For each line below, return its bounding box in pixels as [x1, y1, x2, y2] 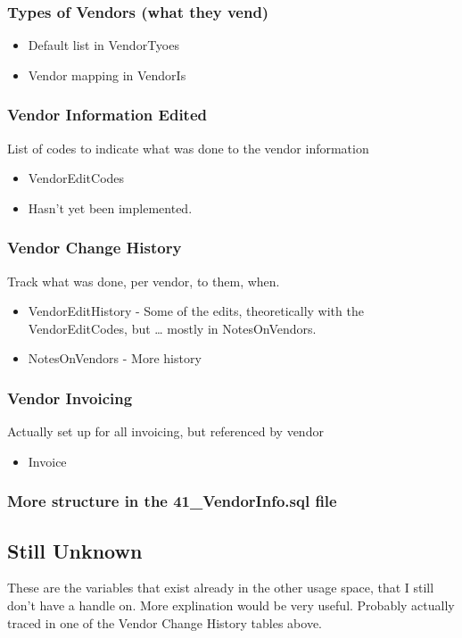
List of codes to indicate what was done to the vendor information [7, 138, 369, 157]
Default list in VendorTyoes [28, 36, 179, 54]
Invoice [28, 452, 67, 470]
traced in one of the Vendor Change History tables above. [7, 613, 322, 632]
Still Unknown [7, 536, 143, 564]
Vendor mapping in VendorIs [28, 65, 186, 84]
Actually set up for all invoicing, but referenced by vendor [7, 422, 324, 441]
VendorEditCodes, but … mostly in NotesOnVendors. [28, 319, 317, 337]
